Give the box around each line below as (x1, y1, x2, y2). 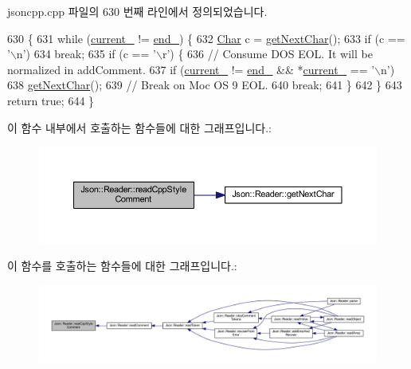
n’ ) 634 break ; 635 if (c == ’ (16, 45, 156, 62)
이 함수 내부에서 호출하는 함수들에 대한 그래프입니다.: (7, 119, 272, 135)
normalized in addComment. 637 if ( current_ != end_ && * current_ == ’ (7, 61, 375, 77)
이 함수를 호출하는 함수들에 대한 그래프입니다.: (7, 257, 237, 274)
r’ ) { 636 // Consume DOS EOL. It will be (162, 45, 373, 62)
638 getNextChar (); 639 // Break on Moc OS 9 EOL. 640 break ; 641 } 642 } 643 (7, 77, 402, 93)
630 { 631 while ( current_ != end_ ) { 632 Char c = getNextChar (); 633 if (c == (7, 29, 405, 46)
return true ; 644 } (7, 92, 95, 108)
